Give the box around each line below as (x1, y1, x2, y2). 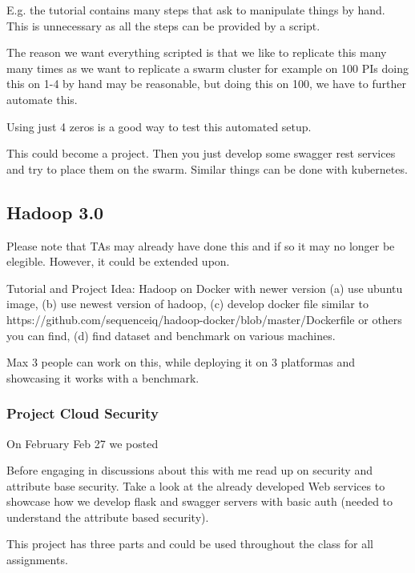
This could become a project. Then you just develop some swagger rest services (6, 145, 396, 162)
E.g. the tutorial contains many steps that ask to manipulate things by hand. (6, 2, 385, 18)
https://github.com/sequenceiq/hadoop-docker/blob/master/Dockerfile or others (6, 311, 402, 327)
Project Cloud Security (6, 403, 159, 423)
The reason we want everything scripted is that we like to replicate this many (6, 44, 387, 61)
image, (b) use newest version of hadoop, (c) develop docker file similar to (6, 295, 369, 312)
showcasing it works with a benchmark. (6, 369, 199, 386)
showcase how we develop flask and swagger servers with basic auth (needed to (6, 493, 393, 510)
